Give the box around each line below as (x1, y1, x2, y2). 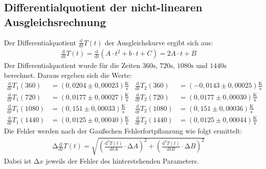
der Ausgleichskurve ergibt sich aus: (104, 37, 213, 47)
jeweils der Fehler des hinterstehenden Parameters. (45, 156, 199, 166)
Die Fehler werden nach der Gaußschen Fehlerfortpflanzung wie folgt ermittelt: (4, 126, 242, 136)
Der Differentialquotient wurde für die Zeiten (4, 60, 140, 70)
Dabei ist (4, 156, 32, 166)
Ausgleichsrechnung (4, 14, 106, 29)
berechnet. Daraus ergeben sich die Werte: (4, 70, 132, 80)
